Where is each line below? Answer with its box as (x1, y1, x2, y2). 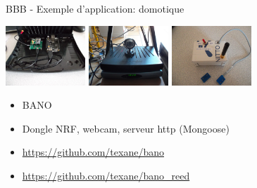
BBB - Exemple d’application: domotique (6, 1, 184, 15)
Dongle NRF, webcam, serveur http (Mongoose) (22, 121, 230, 135)
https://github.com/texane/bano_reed (22, 168, 190, 182)
